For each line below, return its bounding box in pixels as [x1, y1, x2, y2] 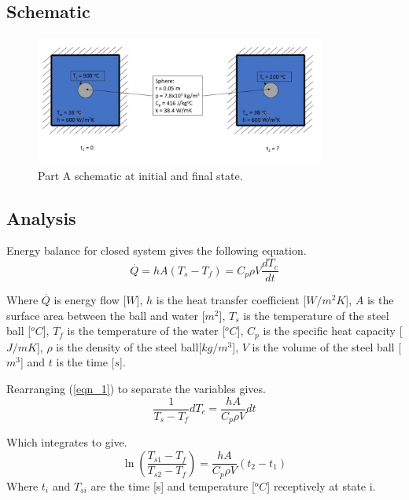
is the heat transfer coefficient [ [156, 292, 307, 308]
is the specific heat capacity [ [263, 322, 403, 339]
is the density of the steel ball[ [56, 338, 202, 355]
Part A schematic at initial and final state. [38, 167, 243, 183]
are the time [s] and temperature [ [90, 477, 255, 494]
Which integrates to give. [6, 434, 127, 450]
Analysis [6, 205, 76, 230]
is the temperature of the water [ [67, 322, 226, 339]
